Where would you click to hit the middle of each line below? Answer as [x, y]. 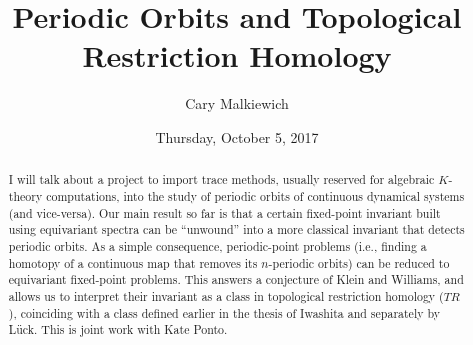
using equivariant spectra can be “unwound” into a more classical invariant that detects [236, 229]
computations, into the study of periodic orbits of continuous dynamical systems [255, 195]
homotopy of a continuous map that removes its [133, 262]
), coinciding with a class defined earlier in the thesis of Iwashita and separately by [224, 312]
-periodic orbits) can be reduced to [359, 262]
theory [25, 195]
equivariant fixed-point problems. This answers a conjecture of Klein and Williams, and [236, 279]
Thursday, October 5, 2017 [237, 136]
